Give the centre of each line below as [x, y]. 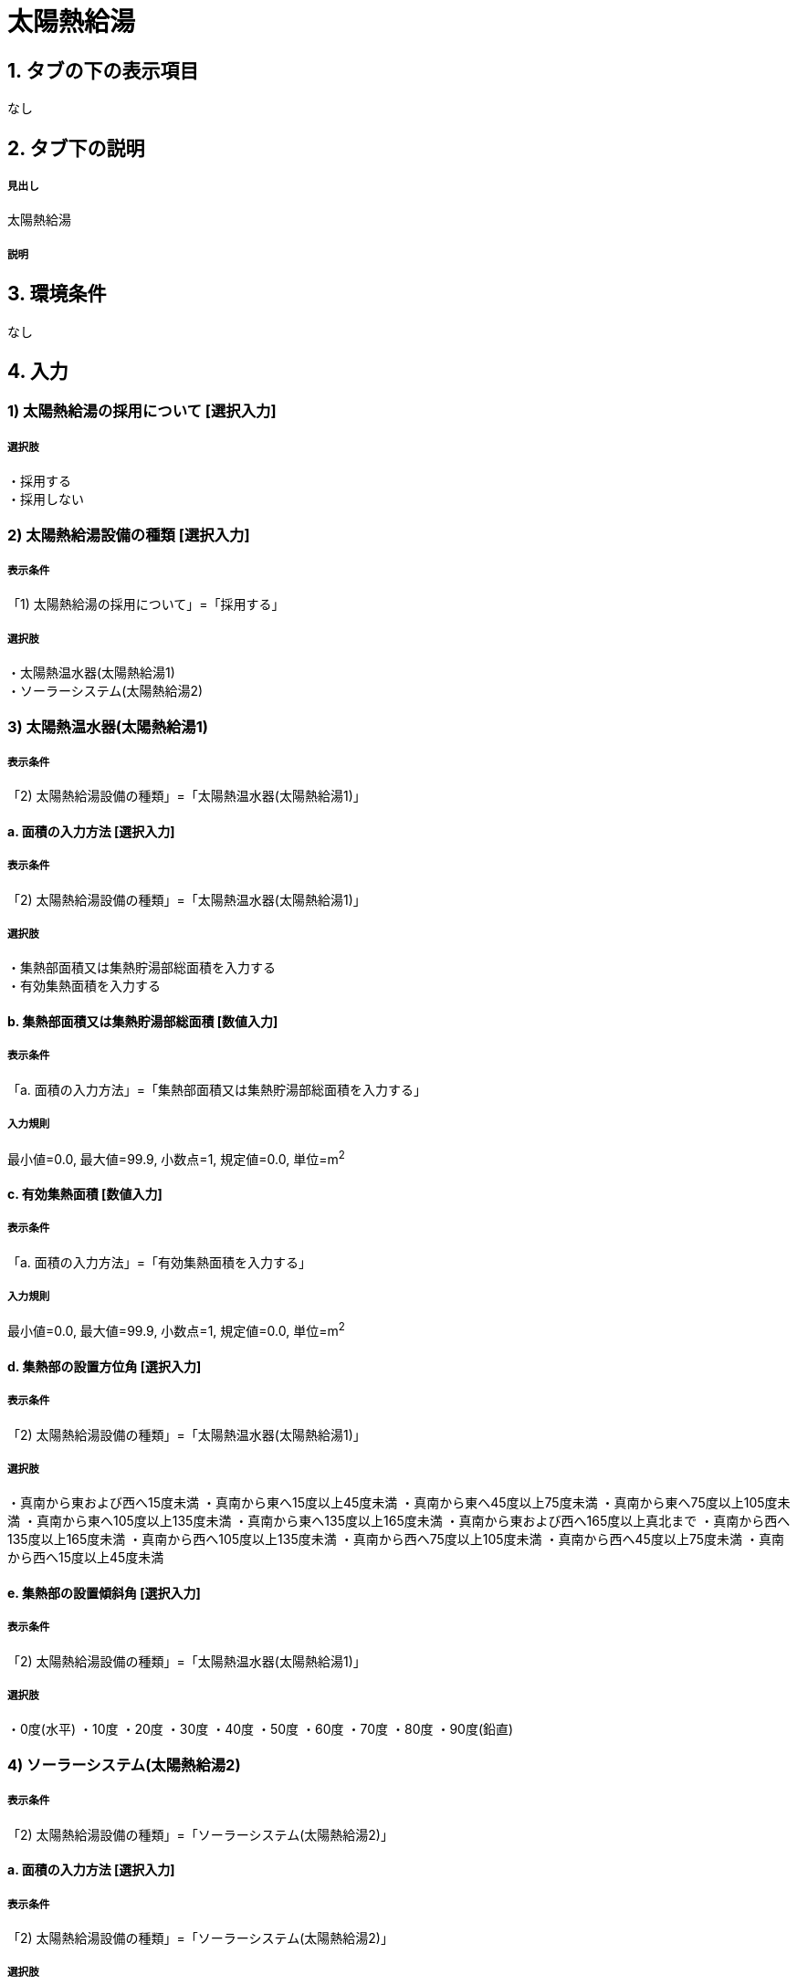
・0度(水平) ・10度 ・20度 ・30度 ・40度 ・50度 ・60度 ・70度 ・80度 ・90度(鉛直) [261, 1729]
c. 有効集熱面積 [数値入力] [85, 1193]
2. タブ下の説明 [76, 148]
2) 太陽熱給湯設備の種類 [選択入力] [129, 535]
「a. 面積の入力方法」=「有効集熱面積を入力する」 [160, 1262]
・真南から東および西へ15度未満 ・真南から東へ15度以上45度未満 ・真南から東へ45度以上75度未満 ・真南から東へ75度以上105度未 [399, 1503]
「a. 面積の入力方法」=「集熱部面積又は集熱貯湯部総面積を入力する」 [217, 1089]
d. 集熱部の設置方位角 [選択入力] [105, 1366]
